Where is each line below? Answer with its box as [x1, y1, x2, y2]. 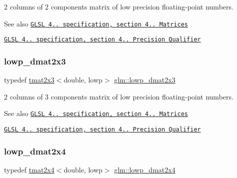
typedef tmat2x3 [4, 74, 54, 85]
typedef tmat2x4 [4, 164, 54, 174]
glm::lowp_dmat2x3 [114, 74, 175, 85]
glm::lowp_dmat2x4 [114, 164, 175, 174]
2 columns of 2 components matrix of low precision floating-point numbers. [4, 1, 233, 11]
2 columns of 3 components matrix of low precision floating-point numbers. [4, 91, 233, 101]
